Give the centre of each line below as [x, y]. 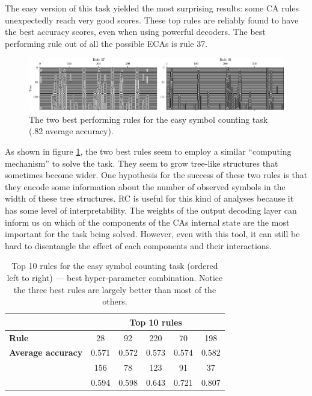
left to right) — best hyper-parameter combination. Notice [115, 277]
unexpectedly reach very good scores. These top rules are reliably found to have [152, 20]
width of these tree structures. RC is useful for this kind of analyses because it [149, 198]
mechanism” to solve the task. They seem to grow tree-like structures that [142, 163]
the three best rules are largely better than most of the [115, 289]
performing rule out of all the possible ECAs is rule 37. [106, 43]
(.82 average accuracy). [71, 131]
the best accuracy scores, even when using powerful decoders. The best [135, 32]
